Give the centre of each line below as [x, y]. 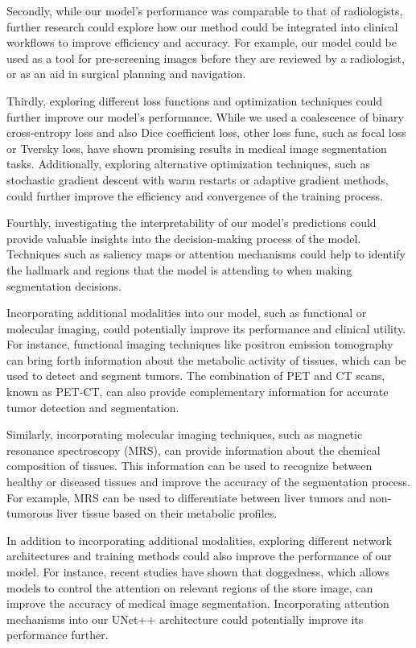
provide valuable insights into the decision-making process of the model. [184, 238]
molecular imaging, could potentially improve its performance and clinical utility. [206, 328]
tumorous [30, 513]
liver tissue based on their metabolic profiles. [167, 513]
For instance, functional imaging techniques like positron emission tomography [200, 344]
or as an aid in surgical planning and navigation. [126, 74]
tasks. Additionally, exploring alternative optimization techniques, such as [189, 164]
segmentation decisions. [64, 285]
